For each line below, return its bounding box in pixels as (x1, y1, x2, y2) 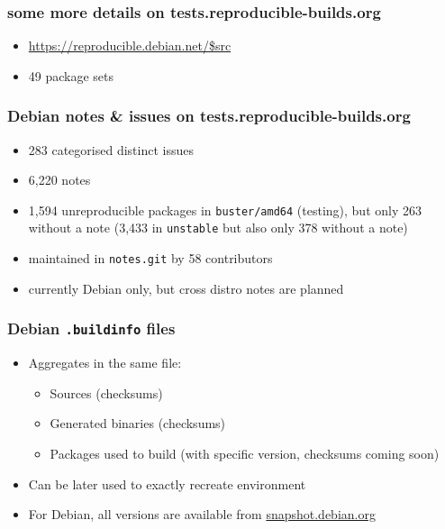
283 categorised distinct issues (28, 140, 194, 159)
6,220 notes (28, 170, 91, 189)
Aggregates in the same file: (28, 353, 182, 372)
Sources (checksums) (50, 383, 163, 402)
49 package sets (28, 66, 114, 85)
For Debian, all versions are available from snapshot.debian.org (28, 505, 376, 524)
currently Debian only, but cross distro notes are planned (28, 278, 344, 297)
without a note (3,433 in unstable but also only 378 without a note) (28, 218, 408, 237)
